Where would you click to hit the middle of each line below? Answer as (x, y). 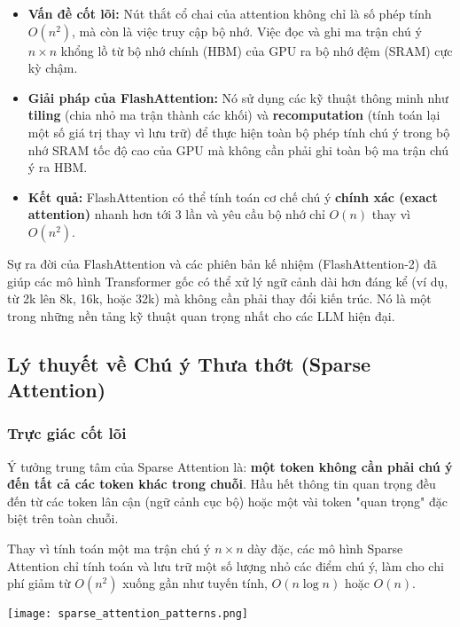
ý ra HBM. (58, 167)
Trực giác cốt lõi (67, 433)
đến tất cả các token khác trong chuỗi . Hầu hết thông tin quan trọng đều (222, 484)
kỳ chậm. (53, 68)
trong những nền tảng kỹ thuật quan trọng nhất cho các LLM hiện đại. (201, 315)
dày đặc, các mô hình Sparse (325, 549)
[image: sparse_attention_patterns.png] (128, 614)
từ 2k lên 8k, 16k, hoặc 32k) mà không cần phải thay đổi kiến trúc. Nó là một (219, 298)
